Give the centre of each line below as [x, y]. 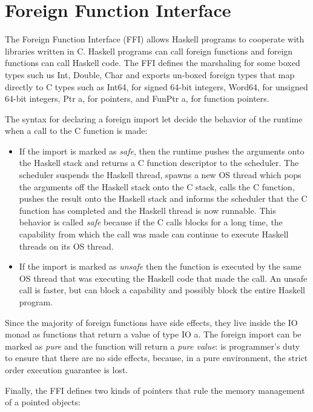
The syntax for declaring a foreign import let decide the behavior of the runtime [154, 118]
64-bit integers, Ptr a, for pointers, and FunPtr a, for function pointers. [137, 98]
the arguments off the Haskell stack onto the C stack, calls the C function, [157, 186]
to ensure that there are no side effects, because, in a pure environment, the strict [156, 358]
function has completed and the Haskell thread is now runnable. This [147, 210]
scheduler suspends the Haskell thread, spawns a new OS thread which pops [160, 175]
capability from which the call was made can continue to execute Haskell [154, 234]
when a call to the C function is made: [76, 131]
